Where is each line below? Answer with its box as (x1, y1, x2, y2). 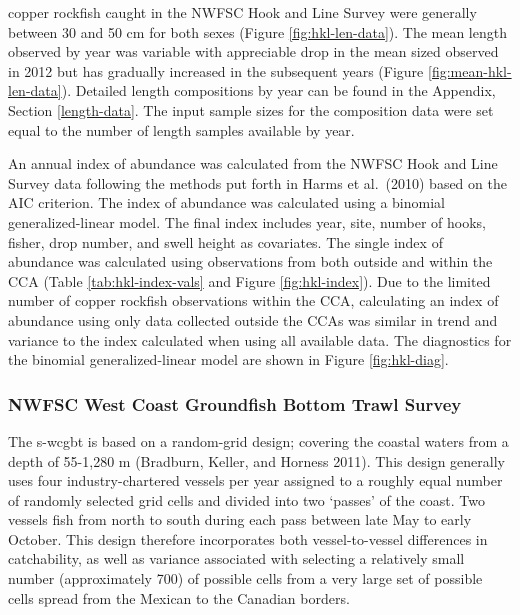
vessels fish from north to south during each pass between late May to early (8, 509, 472, 530)
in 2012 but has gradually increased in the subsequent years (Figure (8, 60, 424, 81)
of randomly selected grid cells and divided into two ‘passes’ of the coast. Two (8, 489, 485, 510)
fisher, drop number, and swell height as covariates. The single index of (8, 231, 443, 252)
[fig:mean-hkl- (427, 60, 512, 81)
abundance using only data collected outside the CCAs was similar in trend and (8, 309, 498, 330)
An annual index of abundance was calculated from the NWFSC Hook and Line (8, 153, 498, 174)
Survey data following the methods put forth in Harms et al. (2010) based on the (8, 172, 507, 193)
